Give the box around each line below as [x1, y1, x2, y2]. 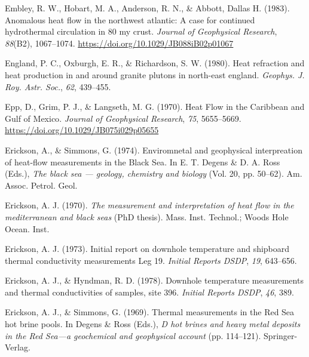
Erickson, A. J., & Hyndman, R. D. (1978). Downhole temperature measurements [5, 274, 304, 287]
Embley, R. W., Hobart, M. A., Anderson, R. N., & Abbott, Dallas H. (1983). [5, 2, 290, 14]
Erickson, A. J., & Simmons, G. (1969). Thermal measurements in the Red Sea [5, 306, 295, 318]
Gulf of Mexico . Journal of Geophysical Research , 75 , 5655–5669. [5, 112, 241, 124]
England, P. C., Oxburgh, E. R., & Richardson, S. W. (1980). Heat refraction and [5, 57, 305, 69]
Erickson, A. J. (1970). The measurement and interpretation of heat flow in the [5, 199, 294, 211]
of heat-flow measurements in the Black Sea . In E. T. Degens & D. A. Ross [5, 155, 280, 168]
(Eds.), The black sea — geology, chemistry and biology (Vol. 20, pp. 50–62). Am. [5, 167, 302, 180]
